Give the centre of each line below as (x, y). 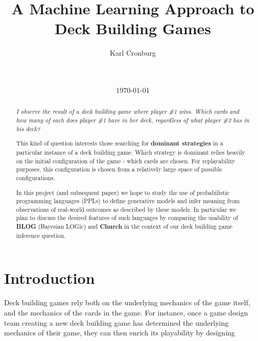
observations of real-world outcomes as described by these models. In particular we (126, 209)
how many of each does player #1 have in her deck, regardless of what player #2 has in (133, 120)
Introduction (50, 278)
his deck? (28, 128)
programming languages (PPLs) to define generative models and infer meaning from (128, 201)
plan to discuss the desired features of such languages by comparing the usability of (127, 218)
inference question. (41, 235)
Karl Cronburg (133, 53)
